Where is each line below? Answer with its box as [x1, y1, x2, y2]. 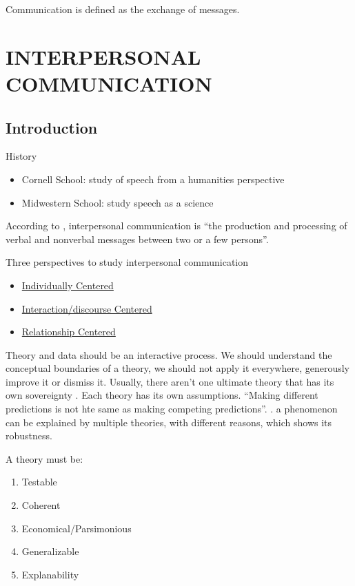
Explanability [21, 567, 79, 581]
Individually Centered [21, 278, 114, 292]
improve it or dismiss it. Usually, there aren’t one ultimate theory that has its [6, 374, 334, 388]
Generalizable [21, 544, 79, 558]
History [6, 149, 37, 163]
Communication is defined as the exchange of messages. [6, 2, 240, 16]
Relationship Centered [21, 324, 116, 339]
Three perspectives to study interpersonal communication [6, 255, 249, 269]
